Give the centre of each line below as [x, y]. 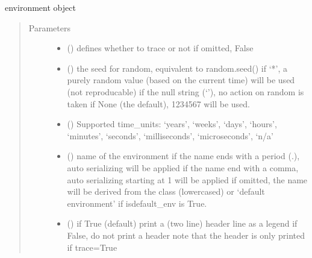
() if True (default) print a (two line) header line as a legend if [182, 223]
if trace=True [92, 247]
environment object [40, 7]
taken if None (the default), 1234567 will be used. [159, 103]
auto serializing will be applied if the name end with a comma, [183, 167]
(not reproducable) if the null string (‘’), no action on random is [186, 91]
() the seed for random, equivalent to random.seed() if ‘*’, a [177, 68]
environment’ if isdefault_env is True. [137, 203]
